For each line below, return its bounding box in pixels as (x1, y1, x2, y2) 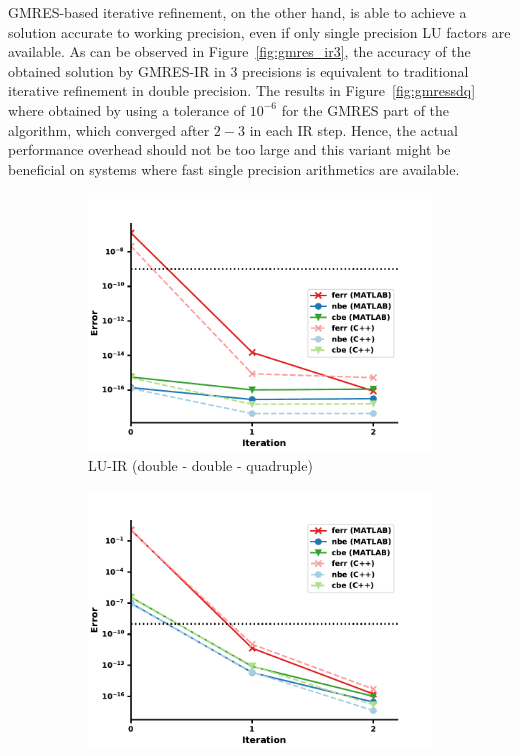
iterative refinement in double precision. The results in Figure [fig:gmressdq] (8, 80, 476, 101)
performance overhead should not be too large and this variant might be (8, 139, 451, 160)
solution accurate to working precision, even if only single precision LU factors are (8, 21, 511, 42)
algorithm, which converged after (8, 119, 210, 140)
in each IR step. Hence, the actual (249, 119, 458, 140)
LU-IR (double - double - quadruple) (88, 454, 313, 475)
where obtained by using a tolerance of (8, 99, 245, 120)
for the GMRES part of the (281, 99, 450, 120)
